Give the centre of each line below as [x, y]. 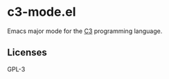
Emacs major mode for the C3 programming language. [85, 31]
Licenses [27, 53]
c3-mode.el [42, 12]
